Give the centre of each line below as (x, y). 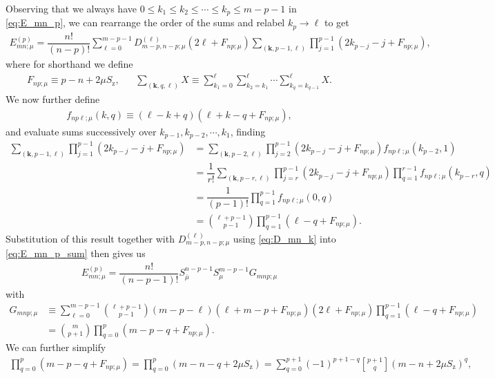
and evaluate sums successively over (81, 131)
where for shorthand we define (69, 64)
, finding (248, 131)
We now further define (53, 99)
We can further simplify (56, 347)
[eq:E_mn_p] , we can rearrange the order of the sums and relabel (145, 22)
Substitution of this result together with (90, 238)
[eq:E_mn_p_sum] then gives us (76, 253)
